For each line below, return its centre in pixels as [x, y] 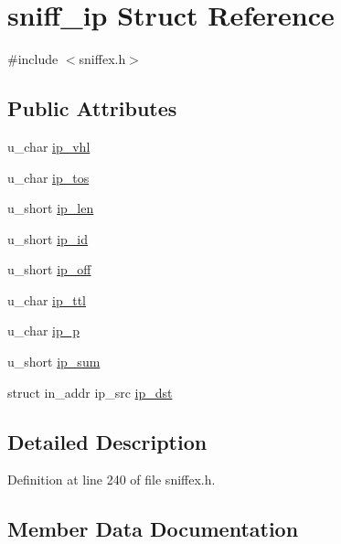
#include [33, 59]
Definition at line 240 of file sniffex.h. [112, 480]
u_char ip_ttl [47, 299]
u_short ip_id [48, 238]
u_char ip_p [44, 331]
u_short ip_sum [54, 362]
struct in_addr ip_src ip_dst [90, 392]
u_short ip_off [49, 269]
